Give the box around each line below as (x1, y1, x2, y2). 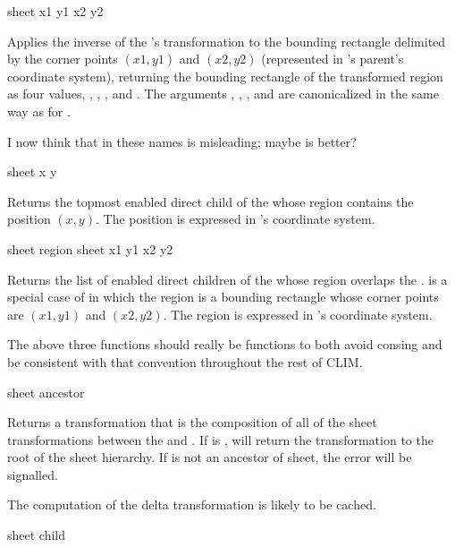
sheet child (7, 526, 66, 544)
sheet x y (7, 162, 57, 181)
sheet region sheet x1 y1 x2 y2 (7, 239, 173, 258)
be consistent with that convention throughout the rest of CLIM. (7, 352, 363, 371)
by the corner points (7, 49, 118, 68)
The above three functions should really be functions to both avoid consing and (7, 335, 442, 354)
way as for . (7, 101, 71, 120)
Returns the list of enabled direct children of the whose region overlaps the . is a (7, 269, 448, 288)
